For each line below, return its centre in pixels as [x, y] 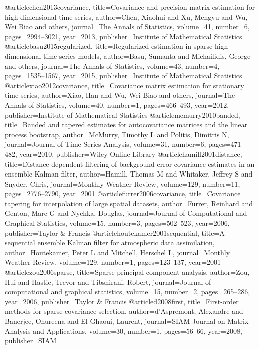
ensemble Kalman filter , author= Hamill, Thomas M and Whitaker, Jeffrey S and [129, 174]
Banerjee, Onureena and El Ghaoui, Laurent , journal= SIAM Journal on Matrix [127, 321]
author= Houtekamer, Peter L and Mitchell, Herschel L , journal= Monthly [117, 252]
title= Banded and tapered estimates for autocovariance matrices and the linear [126, 125]
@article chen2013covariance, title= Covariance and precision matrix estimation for [130, 7]
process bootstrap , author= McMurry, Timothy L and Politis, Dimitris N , [117, 134]
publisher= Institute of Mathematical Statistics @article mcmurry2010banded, [122, 115]
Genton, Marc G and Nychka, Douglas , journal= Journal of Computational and [126, 213]
